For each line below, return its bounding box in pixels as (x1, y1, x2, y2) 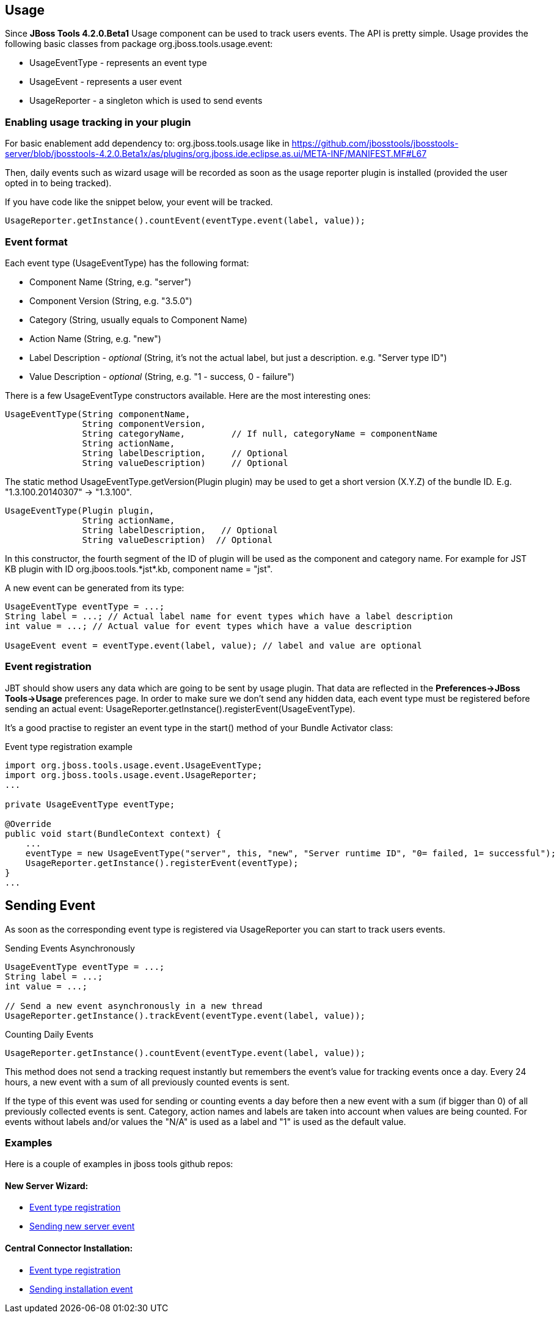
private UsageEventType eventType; (5, 799, 175, 809)
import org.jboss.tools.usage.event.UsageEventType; (5, 760, 263, 770)
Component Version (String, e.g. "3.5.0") (29, 295, 192, 306)
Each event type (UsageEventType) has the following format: (5, 257, 249, 268)
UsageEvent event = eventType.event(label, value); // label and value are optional (5, 640, 422, 650)
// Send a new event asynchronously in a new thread (5, 1000, 263, 1011)
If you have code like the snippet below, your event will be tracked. (5, 197, 273, 208)
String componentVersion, (82, 418, 206, 429)
